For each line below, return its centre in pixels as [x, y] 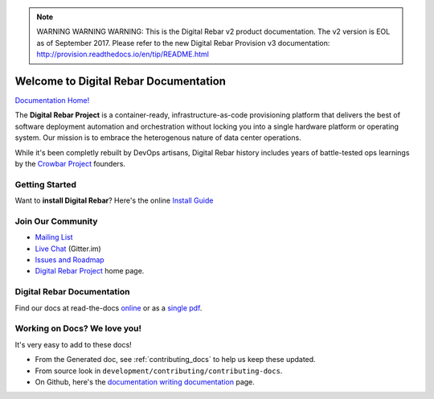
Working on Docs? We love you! [78, 328]
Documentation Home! [52, 101]
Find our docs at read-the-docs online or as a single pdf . [108, 308]
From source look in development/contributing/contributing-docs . [159, 371]
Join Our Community [56, 221]
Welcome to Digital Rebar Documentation [121, 81]
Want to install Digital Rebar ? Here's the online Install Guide [114, 200]
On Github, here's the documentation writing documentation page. [145, 381]
